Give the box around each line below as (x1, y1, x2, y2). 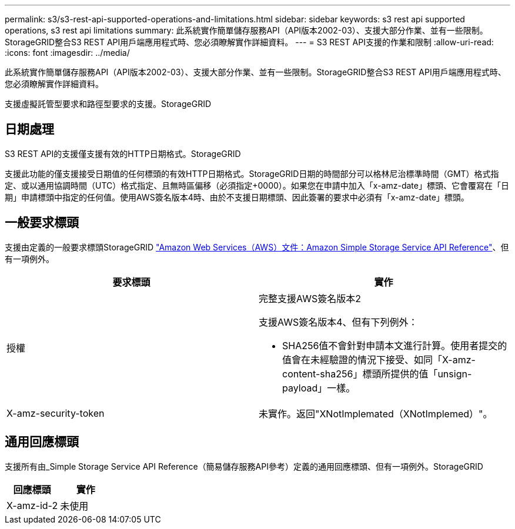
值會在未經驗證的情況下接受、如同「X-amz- (282, 353, 476, 366)
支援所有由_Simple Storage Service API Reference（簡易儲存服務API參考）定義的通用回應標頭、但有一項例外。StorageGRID (5, 461, 483, 471)
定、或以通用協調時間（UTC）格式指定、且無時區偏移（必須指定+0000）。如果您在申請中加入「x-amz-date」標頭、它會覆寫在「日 (5, 180, 509, 190)
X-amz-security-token (6, 407, 105, 419)
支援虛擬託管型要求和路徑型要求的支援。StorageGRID (5, 99, 212, 109)
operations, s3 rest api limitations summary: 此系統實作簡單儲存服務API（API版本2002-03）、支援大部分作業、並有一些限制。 (5, 25, 488, 35)
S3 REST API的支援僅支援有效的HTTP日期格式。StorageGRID (5, 148, 241, 159)
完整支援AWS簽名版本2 (259, 292, 361, 304)
